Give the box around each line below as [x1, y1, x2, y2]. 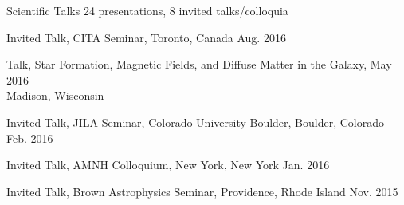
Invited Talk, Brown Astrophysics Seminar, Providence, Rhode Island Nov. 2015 [6, 183, 398, 199]
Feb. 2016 [6, 129, 53, 146]
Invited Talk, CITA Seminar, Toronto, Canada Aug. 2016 [6, 29, 286, 45]
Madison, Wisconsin [6, 87, 104, 104]
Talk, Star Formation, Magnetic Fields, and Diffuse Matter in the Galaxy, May [6, 56, 392, 73]
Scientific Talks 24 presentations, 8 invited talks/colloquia [6, 2, 288, 18]
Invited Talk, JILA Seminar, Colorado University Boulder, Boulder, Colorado [6, 113, 385, 130]
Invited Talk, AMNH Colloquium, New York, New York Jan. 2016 [6, 156, 330, 173]
